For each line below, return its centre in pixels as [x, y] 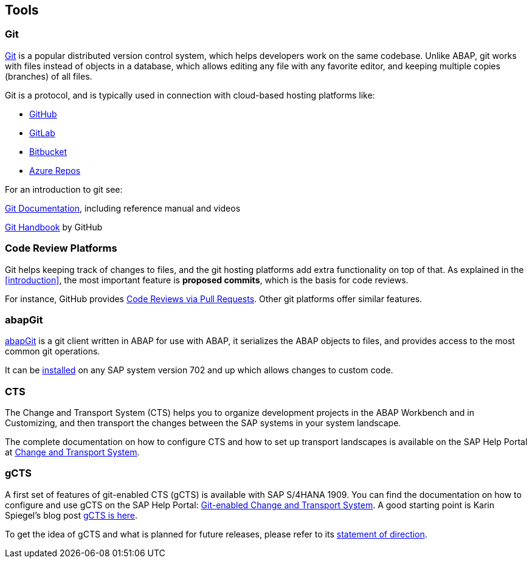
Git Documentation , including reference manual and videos [123, 208]
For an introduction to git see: [64, 189]
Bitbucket [48, 151]
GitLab [42, 133]
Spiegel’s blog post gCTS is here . [71, 515]
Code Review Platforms [61, 248]
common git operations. [53, 351]
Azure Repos [55, 170]
